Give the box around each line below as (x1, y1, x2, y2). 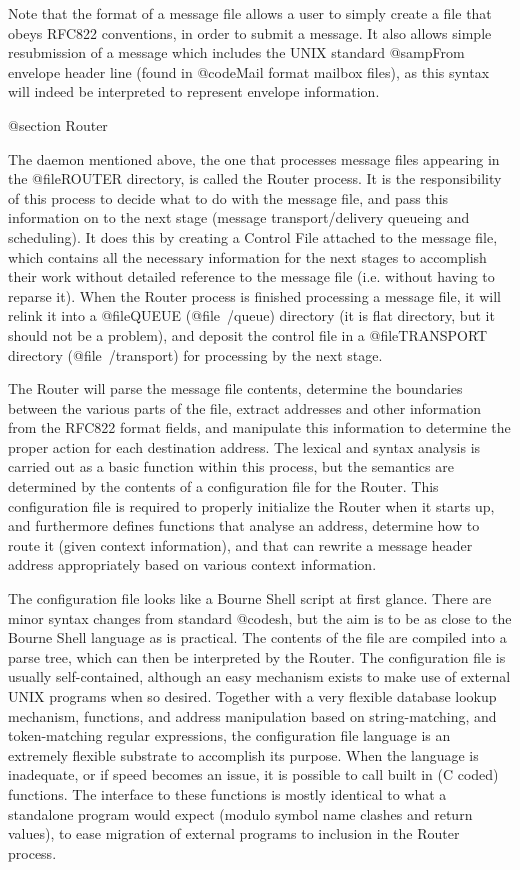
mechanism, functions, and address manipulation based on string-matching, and (8, 705, 497, 726)
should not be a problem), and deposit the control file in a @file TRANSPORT (8, 324, 488, 345)
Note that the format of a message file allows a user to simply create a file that (8, 3, 492, 23)
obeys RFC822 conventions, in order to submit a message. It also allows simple (8, 22, 492, 43)
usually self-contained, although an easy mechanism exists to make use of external (8, 666, 511, 687)
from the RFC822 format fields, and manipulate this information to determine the (8, 417, 511, 438)
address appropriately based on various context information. (8, 554, 377, 575)
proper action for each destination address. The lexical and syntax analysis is (8, 436, 481, 457)
